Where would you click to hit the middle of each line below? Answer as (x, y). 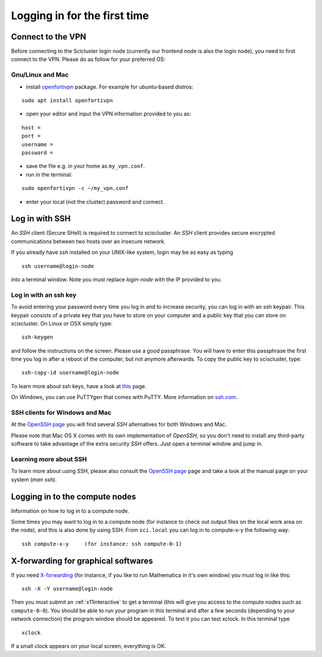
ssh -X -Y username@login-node (67, 589)
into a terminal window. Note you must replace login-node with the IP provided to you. (117, 279)
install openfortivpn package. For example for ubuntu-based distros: (110, 87)
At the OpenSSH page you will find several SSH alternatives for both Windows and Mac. (119, 425)
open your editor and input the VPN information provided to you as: (109, 114)
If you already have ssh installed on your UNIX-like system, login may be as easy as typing (122, 252)
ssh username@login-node (58, 266)
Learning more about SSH (49, 459)
